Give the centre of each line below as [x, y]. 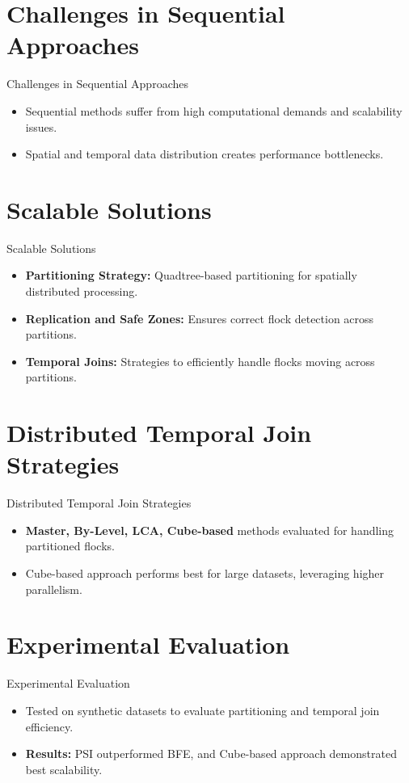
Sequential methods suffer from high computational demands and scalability [214, 110]
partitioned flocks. [70, 546]
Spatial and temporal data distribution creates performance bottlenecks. [204, 154]
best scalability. [64, 769]
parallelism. [54, 589]
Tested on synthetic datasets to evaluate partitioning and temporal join [202, 710]
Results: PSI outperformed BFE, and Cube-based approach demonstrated [211, 754]
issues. [41, 126]
